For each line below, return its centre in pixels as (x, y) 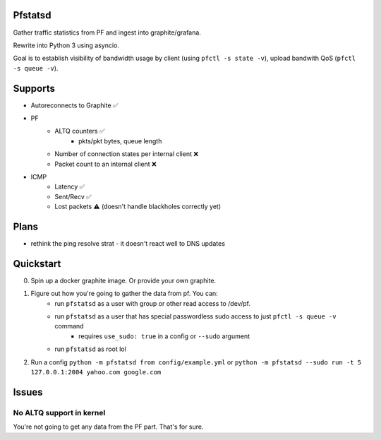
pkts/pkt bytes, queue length (120, 141)
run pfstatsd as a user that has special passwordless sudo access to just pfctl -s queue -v (195, 316)
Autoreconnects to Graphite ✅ (74, 105)
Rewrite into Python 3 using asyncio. (66, 45)
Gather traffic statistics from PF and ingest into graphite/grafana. (107, 32)
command (69, 326)
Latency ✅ (70, 186)
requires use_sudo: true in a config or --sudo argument (164, 336)
